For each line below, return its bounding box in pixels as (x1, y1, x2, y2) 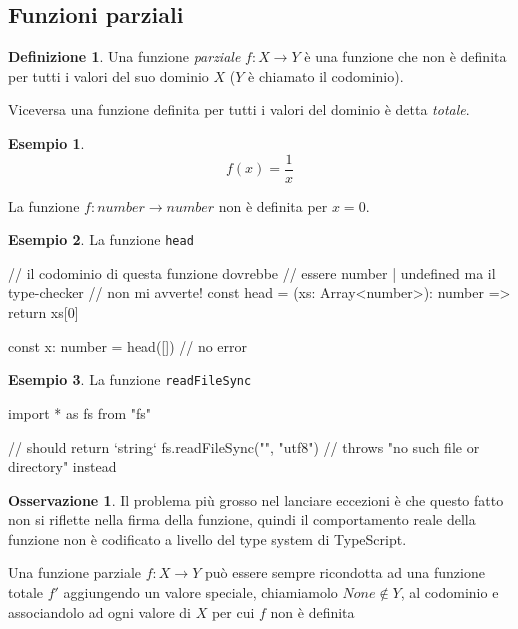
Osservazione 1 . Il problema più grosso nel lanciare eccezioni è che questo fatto (8, 489, 504, 510)
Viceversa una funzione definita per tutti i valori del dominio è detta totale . (8, 99, 470, 120)
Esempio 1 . (8, 132, 85, 153)
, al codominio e (400, 582, 499, 603)
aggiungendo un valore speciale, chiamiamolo (63, 582, 338, 603)
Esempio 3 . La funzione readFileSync (8, 369, 252, 390)
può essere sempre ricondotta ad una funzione (204, 562, 485, 583)
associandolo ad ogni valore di (8, 601, 191, 622)
